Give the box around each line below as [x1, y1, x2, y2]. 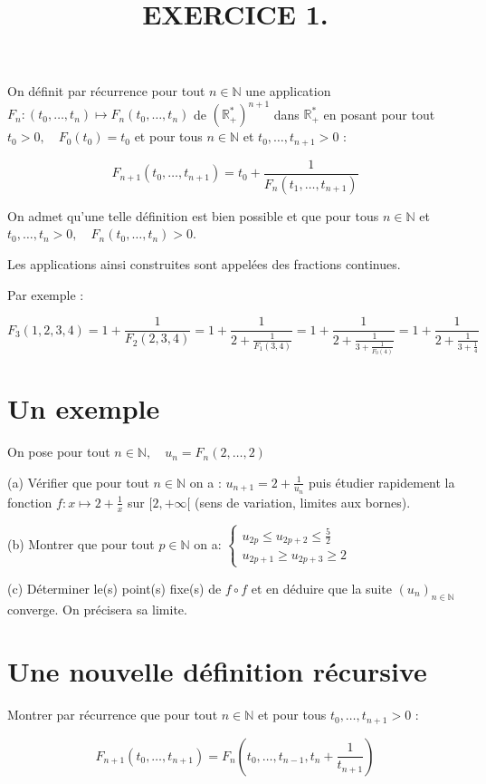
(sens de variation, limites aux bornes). [195, 492, 411, 511]
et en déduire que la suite [251, 578, 392, 597]
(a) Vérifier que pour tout [7, 472, 149, 491]
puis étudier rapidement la [308, 472, 455, 491]
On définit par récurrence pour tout [7, 82, 205, 101]
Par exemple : [7, 285, 84, 304]
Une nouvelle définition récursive [7, 653, 427, 690]
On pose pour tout [7, 442, 110, 461]
